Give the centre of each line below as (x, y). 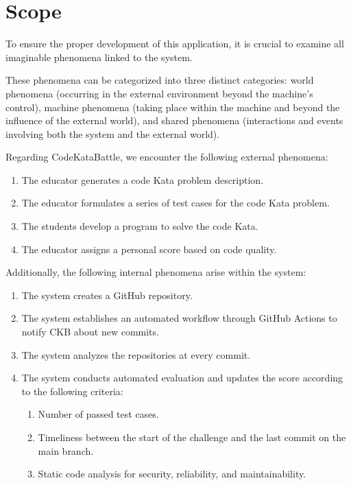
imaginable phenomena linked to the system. (99, 57)
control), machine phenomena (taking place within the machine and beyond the (173, 107)
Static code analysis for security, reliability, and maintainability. (172, 474)
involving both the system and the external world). (113, 133)
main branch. (66, 450)
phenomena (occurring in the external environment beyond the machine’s (159, 93)
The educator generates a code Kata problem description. (143, 179)
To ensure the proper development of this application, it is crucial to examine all (175, 44)
